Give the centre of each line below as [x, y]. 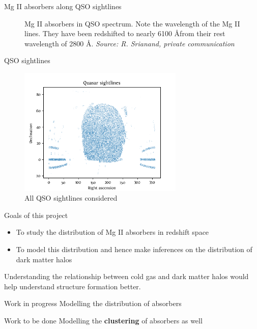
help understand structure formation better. [73, 286]
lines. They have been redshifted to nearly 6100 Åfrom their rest [125, 33]
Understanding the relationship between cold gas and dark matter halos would [126, 276]
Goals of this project [36, 215]
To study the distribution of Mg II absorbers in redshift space [112, 232]
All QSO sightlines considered [71, 198]
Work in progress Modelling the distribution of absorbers [93, 303]
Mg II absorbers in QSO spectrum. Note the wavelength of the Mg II [132, 23]
